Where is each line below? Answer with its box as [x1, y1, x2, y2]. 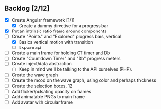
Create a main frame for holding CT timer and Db [11, 50, 110, 56]
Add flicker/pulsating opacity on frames [11, 88, 91, 94]
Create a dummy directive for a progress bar [19, 22, 108, 29]
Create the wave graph [11, 72, 58, 78]
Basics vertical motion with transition [19, 39, 93, 45]
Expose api [19, 45, 41, 50]
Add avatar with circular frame [11, 99, 73, 105]
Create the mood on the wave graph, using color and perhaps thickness [11, 78, 157, 83]
